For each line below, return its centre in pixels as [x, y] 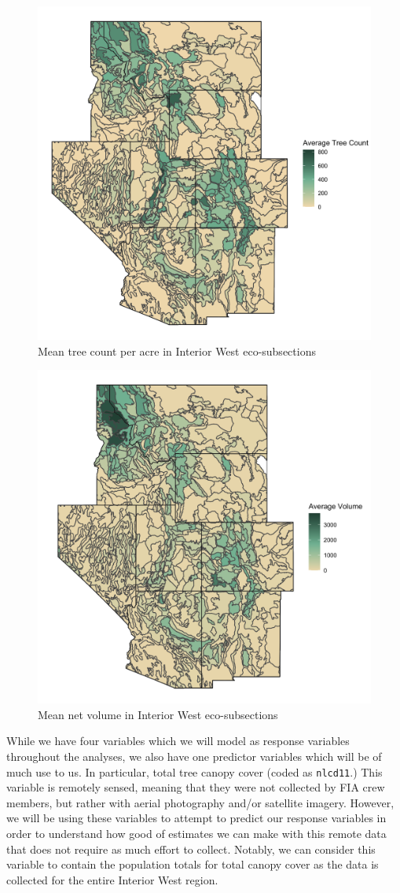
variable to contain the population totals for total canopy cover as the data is [193, 864]
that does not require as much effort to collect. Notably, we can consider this [191, 849]
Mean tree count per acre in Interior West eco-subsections [177, 351]
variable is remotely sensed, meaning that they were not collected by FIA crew [196, 787]
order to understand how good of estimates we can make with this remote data [196, 833]
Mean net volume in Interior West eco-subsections [158, 714]
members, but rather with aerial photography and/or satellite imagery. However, [200, 802]
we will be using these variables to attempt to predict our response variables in [196, 818]
